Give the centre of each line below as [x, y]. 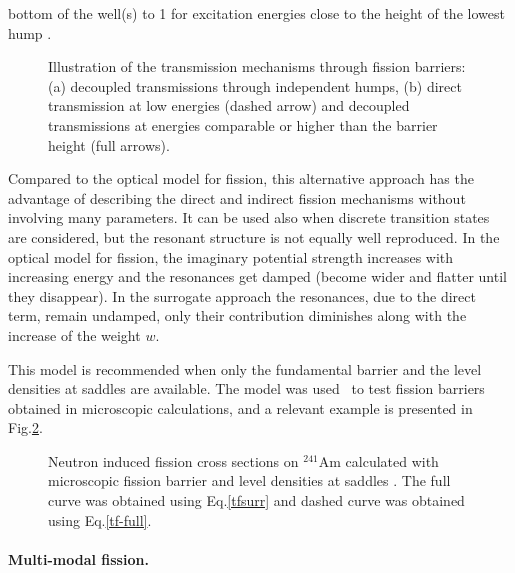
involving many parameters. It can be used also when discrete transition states [249, 217]
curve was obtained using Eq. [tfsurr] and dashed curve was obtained [256, 500]
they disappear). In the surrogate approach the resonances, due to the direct [242, 295]
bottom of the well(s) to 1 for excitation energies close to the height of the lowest [256, 13]
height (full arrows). [109, 144]
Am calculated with [378, 460]
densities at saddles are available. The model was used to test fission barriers [246, 388]
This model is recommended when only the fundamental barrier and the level [245, 368]
